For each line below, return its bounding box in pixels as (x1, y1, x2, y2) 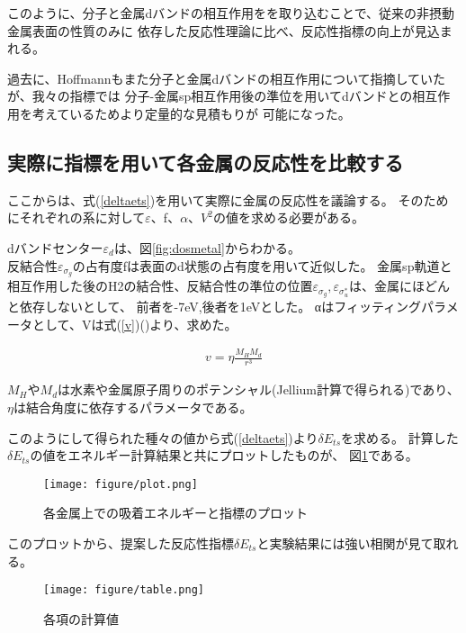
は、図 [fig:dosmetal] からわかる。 (113, 238, 300, 257)
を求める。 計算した (341, 428, 459, 447)
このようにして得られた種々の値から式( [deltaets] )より (7, 428, 318, 447)
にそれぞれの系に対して (7, 208, 146, 227)
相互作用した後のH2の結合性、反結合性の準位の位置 (7, 276, 313, 295)
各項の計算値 (43, 609, 119, 628)
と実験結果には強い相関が (256, 533, 408, 552)
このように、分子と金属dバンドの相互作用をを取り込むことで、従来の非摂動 (7, 4, 455, 22)
